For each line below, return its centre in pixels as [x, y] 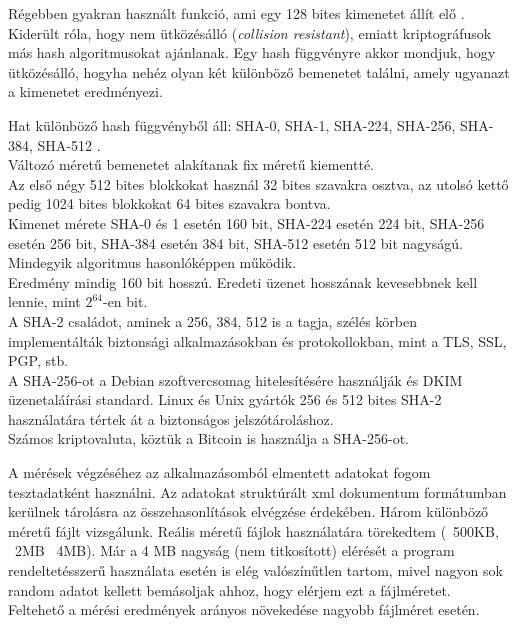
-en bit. [125, 301]
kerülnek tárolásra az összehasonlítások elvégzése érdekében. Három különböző [248, 511]
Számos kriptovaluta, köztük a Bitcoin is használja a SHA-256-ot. [209, 438]
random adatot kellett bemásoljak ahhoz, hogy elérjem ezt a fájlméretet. [229, 589]
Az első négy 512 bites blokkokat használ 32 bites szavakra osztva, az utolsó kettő [258, 183]
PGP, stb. [38, 360]
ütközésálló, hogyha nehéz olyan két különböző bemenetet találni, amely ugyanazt [259, 71]
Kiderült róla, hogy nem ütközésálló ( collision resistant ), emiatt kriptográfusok [250, 32]
